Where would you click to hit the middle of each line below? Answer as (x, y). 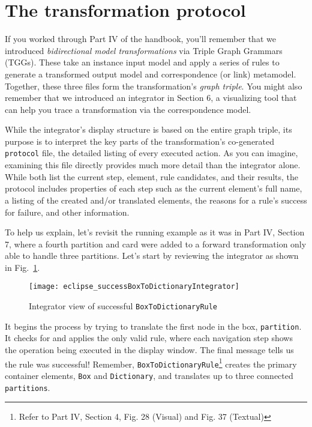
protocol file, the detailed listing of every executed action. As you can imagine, (151, 153)
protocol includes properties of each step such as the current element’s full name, (154, 188)
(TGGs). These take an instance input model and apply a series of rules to (142, 62)
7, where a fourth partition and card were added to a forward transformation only (156, 244)
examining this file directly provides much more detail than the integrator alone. (153, 165)
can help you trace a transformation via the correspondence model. (128, 109)
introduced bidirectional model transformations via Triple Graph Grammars (144, 50)
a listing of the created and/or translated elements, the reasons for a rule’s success (156, 200)
